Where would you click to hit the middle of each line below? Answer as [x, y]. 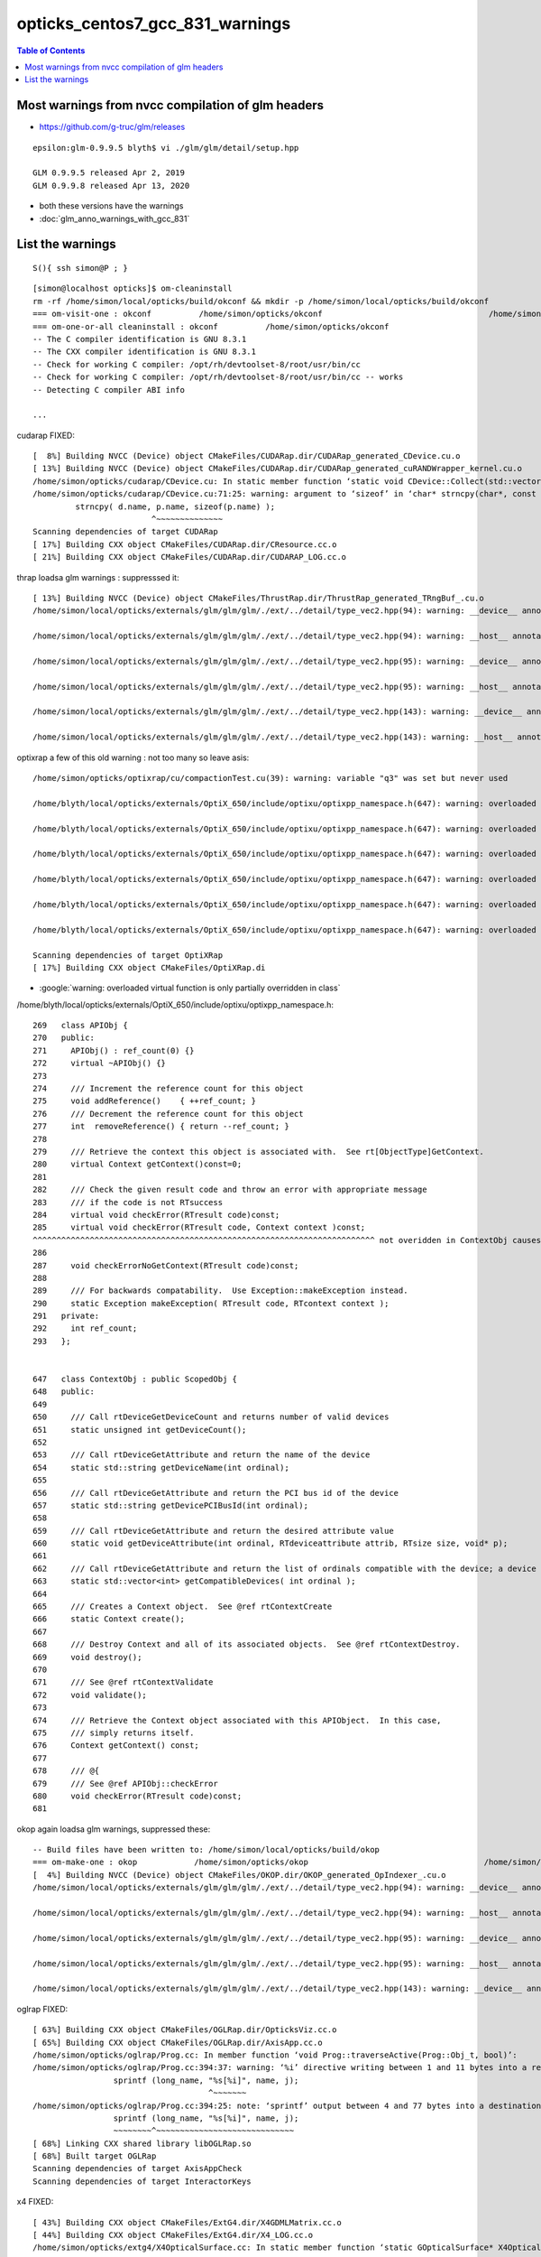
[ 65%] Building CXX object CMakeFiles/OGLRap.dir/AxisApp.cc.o [178, 2042]
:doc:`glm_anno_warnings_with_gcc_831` [115, 218]
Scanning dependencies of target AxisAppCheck [138, 2169]
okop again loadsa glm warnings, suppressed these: [114, 1829]
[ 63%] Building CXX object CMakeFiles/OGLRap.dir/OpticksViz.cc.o [185, 2030]
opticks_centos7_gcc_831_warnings [154, 23]
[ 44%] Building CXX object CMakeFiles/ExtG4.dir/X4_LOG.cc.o [173, 2235]
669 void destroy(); [87, 1657]
